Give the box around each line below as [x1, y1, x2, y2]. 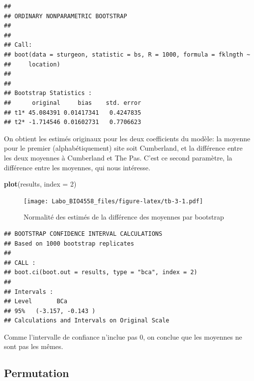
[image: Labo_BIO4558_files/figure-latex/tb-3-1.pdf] [24, 197, 203, 205]
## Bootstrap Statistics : [4, 90, 92, 97]
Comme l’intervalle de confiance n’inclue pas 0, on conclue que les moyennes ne [4, 331, 242, 342]
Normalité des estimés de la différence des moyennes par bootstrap [24, 212, 224, 222]
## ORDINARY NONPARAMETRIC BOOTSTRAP [4, 12, 127, 20]
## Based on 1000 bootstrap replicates [4, 240, 134, 247]
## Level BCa [4, 298, 67, 305]
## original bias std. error [4, 99, 141, 106]
